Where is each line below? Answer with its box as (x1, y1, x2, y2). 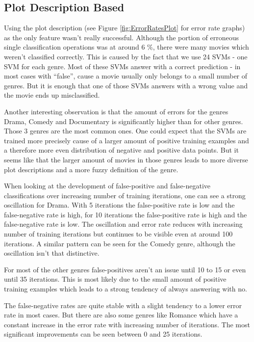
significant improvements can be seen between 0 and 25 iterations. (4, 329, 203, 339)
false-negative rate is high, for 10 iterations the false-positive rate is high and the (4, 209, 247, 219)
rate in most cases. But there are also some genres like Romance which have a (4, 310, 238, 320)
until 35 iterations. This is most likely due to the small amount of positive (4, 274, 227, 284)
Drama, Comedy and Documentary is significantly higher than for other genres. (4, 116, 243, 126)
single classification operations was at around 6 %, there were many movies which (4, 42, 249, 52)
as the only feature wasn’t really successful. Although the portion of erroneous (4, 32, 239, 42)
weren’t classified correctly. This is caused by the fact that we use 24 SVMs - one (4, 51, 248, 61)
